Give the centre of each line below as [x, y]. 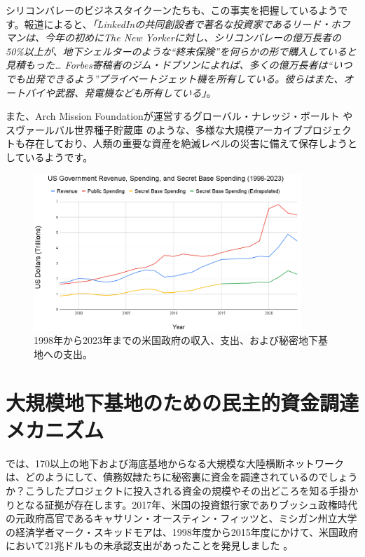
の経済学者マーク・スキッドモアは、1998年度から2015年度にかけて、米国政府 [182, 531]
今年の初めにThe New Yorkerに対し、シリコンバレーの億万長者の [193, 37]
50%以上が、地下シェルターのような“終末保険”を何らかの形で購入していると [181, 51]
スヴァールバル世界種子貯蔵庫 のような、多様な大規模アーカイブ [154, 129]
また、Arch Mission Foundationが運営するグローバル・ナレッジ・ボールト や [179, 116]
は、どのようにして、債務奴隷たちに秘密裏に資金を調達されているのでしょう [182, 477]
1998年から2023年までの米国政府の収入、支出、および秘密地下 [176, 340]
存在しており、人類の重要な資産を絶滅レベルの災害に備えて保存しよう [186, 143]
